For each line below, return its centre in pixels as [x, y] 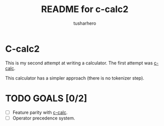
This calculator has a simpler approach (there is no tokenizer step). [75, 78]
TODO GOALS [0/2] [46, 98]
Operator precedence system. [44, 118]
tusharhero [85, 23]
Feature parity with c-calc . [40, 112]
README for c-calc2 [85, 9]
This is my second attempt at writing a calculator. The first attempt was [79, 63]
